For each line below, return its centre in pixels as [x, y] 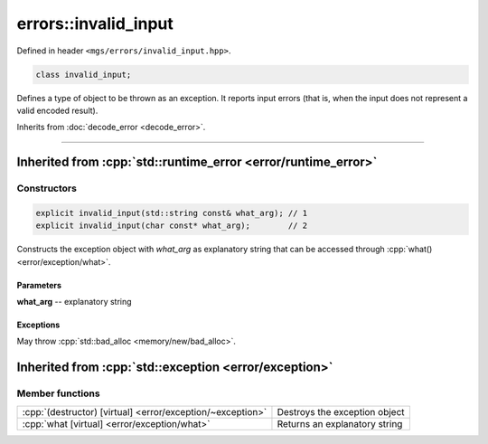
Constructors [47, 188]
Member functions [58, 393]
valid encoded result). [57, 110]
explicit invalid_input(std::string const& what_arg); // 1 [172, 213]
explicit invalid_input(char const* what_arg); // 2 [172, 226]
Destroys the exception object [341, 411]
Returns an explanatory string [340, 423]
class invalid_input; [84, 74]
